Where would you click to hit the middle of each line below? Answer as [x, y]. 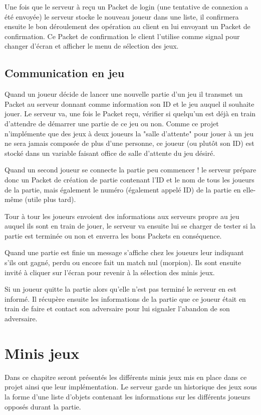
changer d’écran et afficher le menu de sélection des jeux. [92, 46]
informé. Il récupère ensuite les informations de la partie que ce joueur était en [125, 298]
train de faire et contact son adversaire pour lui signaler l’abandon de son [117, 308]
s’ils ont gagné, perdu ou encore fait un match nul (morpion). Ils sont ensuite [123, 262]
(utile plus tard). [50, 199]
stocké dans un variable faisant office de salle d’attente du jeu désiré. [110, 153]
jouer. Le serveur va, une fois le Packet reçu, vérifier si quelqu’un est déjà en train [130, 114]
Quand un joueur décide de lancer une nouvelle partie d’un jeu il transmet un [124, 94]
